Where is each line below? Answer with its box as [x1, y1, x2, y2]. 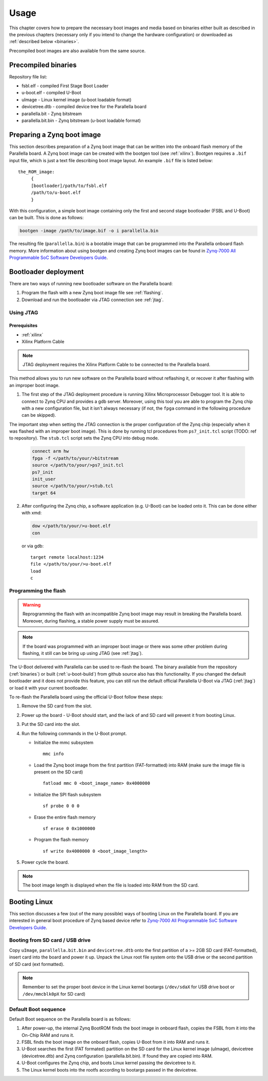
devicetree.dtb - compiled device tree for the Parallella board [21, 104, 146, 110]
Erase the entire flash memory [34, 814, 96, 820]
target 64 [32, 490, 56, 496]
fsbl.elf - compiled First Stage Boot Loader [21, 83, 109, 89]
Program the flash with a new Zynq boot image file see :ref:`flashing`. [21, 290, 163, 296]
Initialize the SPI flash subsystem [34, 791, 102, 797]
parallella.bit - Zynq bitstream [21, 111, 82, 117]
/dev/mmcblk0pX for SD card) [22, 991, 86, 997]
